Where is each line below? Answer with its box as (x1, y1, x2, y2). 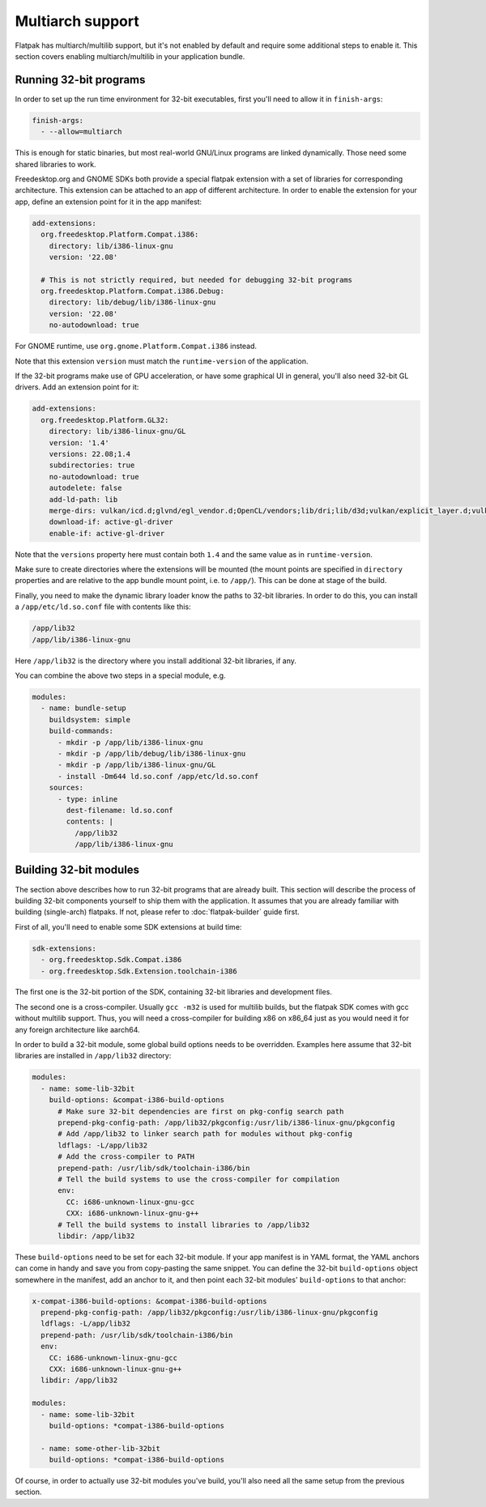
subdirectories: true (49, 461, 135, 470)
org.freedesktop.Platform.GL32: (40, 415, 169, 424)
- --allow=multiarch (40, 127, 122, 137)
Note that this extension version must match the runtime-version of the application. (15, 356, 309, 366)
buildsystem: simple (49, 715, 131, 724)
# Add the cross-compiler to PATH (58, 1152, 194, 1161)
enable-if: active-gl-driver (49, 529, 165, 538)
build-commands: (49, 726, 113, 736)
